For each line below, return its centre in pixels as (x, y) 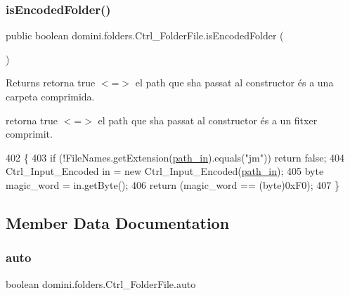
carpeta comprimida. (50, 96)
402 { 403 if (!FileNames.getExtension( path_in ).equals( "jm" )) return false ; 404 (175, 157)
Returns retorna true (51, 83)
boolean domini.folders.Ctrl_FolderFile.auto (101, 283)
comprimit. (29, 134)
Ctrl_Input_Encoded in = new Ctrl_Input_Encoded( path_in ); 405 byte (165, 171)
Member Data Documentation (118, 222)
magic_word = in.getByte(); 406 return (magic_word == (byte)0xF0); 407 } (173, 184)
